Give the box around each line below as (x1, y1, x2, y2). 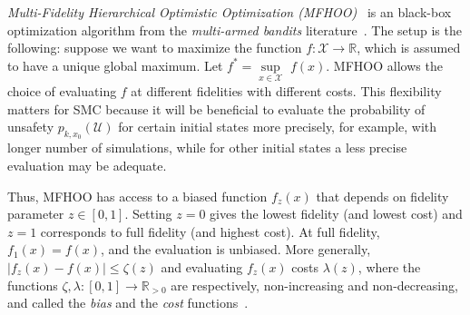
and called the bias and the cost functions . (7, 293, 249, 312)
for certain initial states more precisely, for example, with (118, 117, 437, 136)
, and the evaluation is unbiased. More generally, (101, 240, 371, 259)
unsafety (7, 117, 54, 136)
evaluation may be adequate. (7, 155, 167, 174)
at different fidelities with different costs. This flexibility (131, 82, 442, 100)
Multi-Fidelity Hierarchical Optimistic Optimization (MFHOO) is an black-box (7, 3, 452, 21)
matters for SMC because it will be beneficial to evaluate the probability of (7, 99, 426, 118)
